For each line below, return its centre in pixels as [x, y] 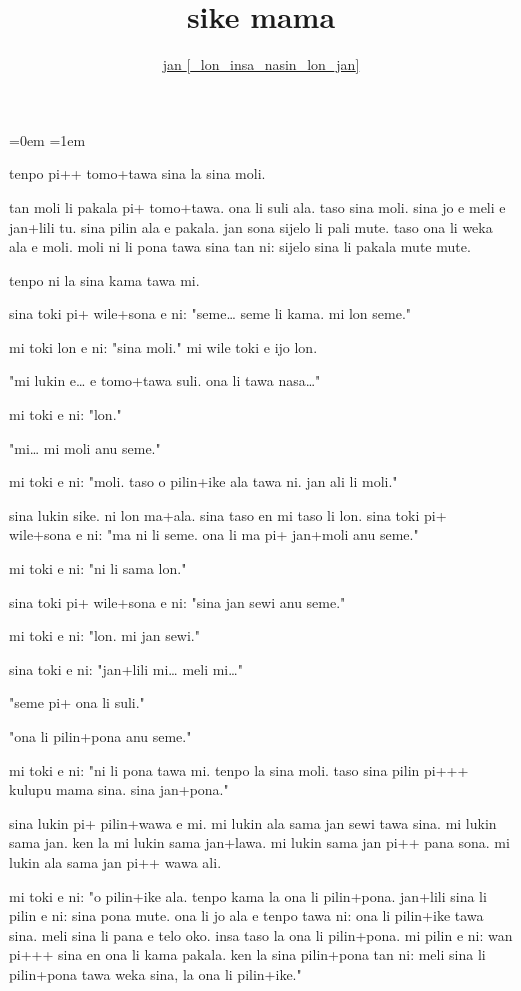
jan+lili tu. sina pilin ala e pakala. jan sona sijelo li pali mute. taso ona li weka [251, 226]
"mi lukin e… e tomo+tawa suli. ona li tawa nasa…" [165, 380]
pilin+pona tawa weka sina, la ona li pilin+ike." [155, 973]
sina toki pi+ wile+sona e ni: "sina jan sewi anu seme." [177, 601]
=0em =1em [47, 139]
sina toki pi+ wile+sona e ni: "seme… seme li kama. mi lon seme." [210, 313]
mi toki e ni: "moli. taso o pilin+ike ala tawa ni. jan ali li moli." [203, 481]
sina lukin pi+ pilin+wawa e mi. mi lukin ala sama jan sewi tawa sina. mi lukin [253, 822]
